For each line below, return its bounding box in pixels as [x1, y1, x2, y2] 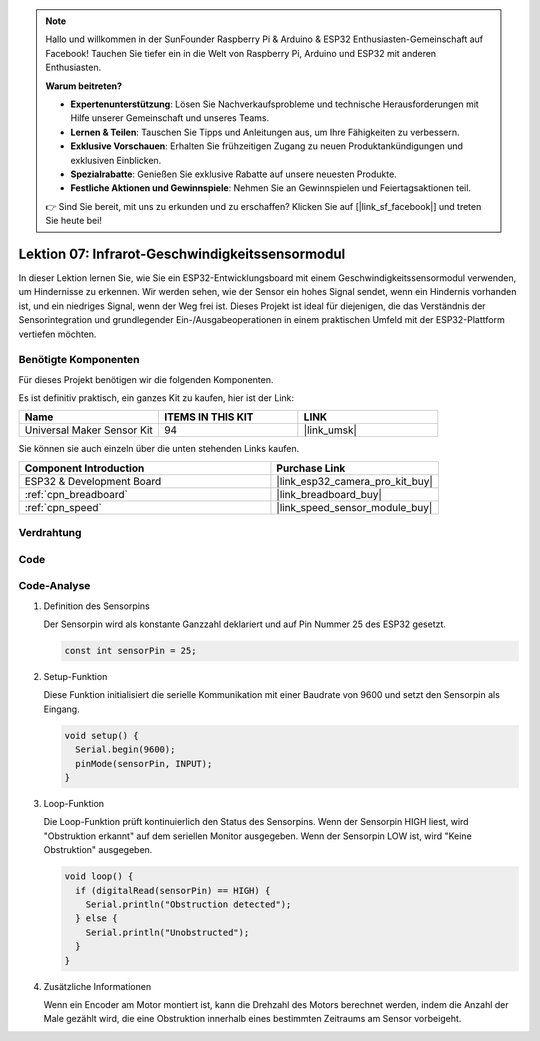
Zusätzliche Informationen [43, 980, 152, 992]
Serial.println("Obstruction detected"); [85, 898, 292, 910]
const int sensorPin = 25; [64, 645, 197, 657]
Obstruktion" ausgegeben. [43, 844, 153, 856]
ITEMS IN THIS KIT [163, 410, 254, 424]
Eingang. [43, 703, 80, 715]
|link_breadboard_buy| [276, 487, 382, 501]
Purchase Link [276, 461, 346, 475]
